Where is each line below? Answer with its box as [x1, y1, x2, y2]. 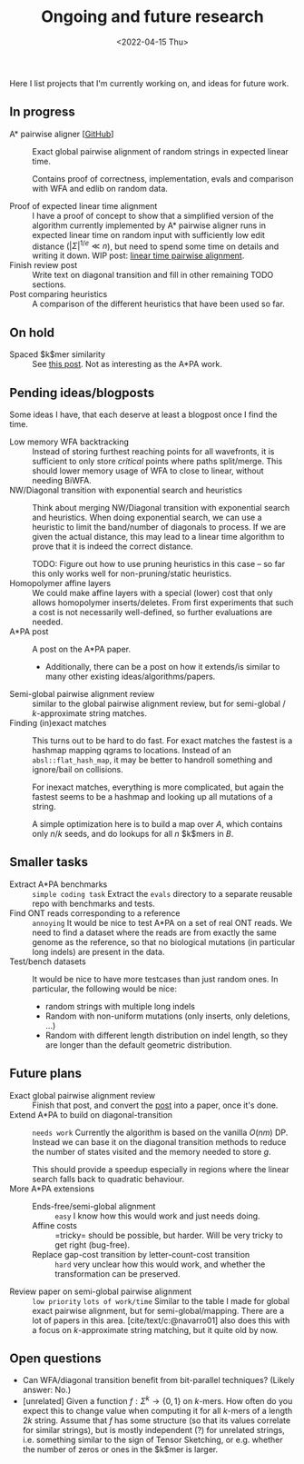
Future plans [9, 1066, 82, 1081]
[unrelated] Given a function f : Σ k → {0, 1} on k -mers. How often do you [22, 1394, 293, 1407]
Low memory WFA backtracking [9, 436, 130, 447]
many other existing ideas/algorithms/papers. [44, 671, 216, 682]
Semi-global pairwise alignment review [9, 689, 155, 700]
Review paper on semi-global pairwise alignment [9, 1286, 192, 1297]
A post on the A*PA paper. [32, 643, 132, 655]
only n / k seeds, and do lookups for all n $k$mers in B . [32, 829, 234, 840]
